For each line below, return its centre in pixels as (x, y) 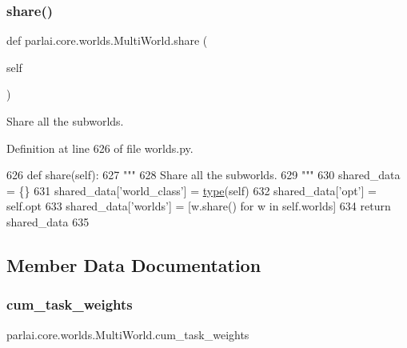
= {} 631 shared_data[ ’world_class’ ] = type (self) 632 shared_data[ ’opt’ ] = (192, 190)
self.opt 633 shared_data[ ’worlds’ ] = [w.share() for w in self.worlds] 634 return (199, 206)
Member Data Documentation (134, 264)
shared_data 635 (48, 221)
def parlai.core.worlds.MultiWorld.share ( (107, 40)
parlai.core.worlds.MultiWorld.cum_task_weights (128, 334)
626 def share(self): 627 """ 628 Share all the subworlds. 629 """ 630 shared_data (203, 175)
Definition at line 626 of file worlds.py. (100, 148)
